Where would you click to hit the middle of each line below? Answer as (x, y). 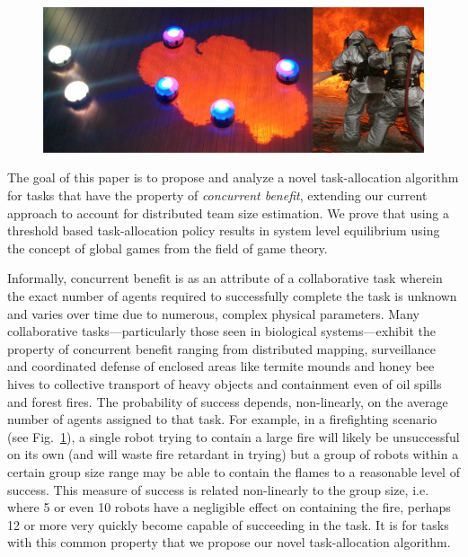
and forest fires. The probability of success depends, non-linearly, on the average (228, 401)
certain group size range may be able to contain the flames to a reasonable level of (234, 471)
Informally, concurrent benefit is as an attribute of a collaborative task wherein (225, 278)
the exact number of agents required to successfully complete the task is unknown (232, 296)
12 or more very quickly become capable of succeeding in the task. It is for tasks (228, 524)
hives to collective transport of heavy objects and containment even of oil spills (225, 384)
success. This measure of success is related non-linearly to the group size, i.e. (218, 489)
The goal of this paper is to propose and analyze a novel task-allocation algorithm (233, 177)
